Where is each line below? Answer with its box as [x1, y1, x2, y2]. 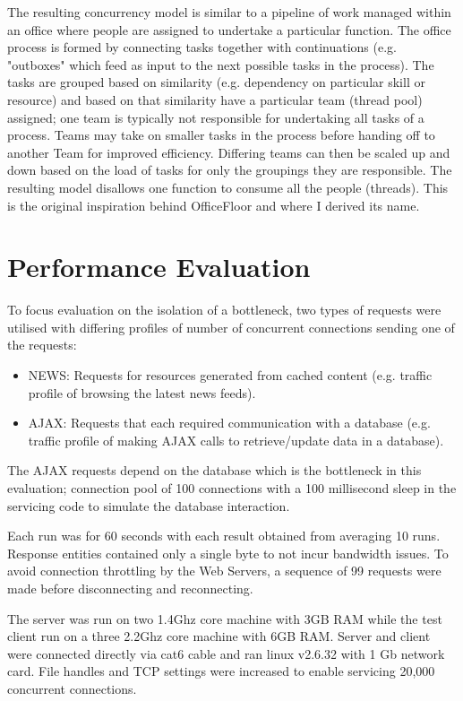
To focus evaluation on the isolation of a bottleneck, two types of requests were [7, 300, 442, 319]
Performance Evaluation [7, 248, 311, 285]
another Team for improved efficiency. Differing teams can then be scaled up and [7, 143, 450, 161]
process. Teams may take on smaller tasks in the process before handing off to [7, 125, 435, 144]
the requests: [7, 335, 77, 354]
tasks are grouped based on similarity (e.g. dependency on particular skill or [7, 73, 425, 91]
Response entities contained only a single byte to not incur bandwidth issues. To [7, 543, 449, 562]
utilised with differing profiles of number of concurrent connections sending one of [7, 317, 455, 336]
